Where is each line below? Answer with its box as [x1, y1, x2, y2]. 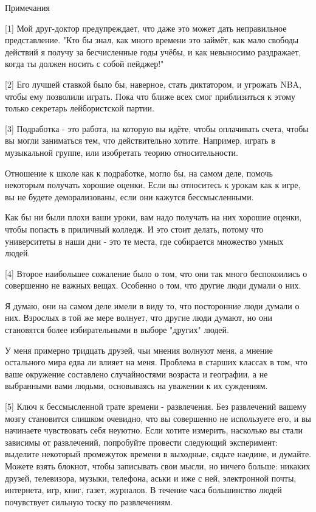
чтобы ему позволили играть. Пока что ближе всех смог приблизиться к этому [5, 89, 296, 102]
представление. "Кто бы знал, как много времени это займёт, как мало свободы [5, 33, 299, 46]
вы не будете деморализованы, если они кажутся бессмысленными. [5, 190, 254, 203]
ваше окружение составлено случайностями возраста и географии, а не [5, 367, 268, 380]
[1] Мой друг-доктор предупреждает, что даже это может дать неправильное [5, 21, 287, 34]
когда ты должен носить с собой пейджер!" [5, 57, 164, 70]
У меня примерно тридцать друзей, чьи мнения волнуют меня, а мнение [5, 343, 273, 356]
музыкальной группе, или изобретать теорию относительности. [5, 146, 238, 158]
